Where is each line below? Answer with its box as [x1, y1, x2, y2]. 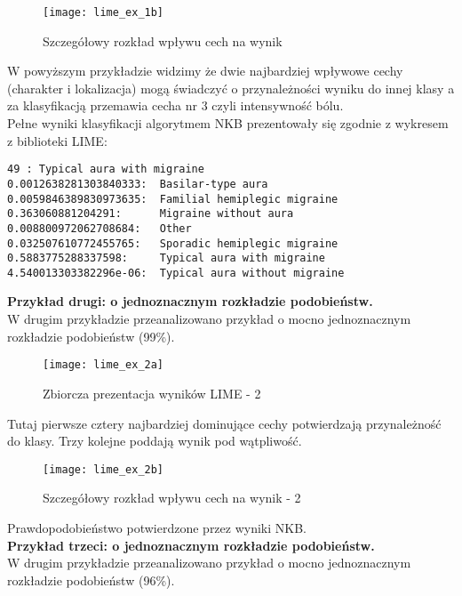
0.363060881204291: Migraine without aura [7, 207, 294, 221]
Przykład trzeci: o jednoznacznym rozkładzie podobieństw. [7, 536, 375, 554]
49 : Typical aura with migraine [7, 163, 204, 176]
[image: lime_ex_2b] [43, 463, 164, 476]
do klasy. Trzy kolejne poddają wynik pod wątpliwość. [7, 431, 302, 450]
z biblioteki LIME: [7, 131, 108, 149]
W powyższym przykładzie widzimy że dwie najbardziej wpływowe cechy [7, 61, 403, 80]
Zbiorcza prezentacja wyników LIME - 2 [43, 383, 261, 402]
